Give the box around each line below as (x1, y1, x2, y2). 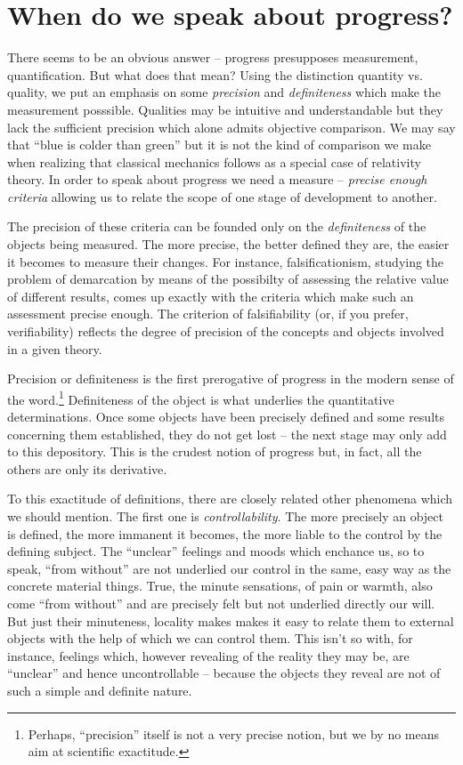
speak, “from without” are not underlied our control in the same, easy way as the (7, 559, 451, 577)
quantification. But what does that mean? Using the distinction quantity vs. (7, 65, 423, 84)
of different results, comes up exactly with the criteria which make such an (7, 286, 414, 305)
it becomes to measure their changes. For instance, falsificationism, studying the (7, 252, 444, 270)
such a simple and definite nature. (7, 680, 192, 699)
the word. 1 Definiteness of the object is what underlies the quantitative (7, 387, 394, 408)
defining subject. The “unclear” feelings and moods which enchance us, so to (7, 542, 425, 560)
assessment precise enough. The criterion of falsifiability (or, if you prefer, (7, 304, 409, 323)
